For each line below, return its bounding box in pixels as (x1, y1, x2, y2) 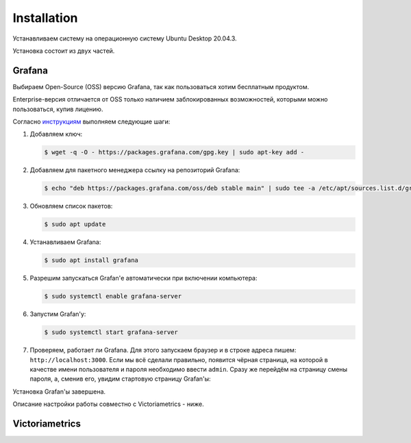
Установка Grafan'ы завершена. (12, 387, 106, 396)
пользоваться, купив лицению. (12, 105, 103, 113)
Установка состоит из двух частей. (12, 47, 115, 55)
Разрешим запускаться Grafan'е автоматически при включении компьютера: (29, 274, 258, 283)
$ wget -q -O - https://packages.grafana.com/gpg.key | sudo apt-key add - (44, 148, 305, 156)
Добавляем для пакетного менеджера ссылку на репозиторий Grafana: (29, 166, 240, 174)
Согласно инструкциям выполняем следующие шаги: (12, 117, 171, 126)
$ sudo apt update (44, 220, 106, 228)
